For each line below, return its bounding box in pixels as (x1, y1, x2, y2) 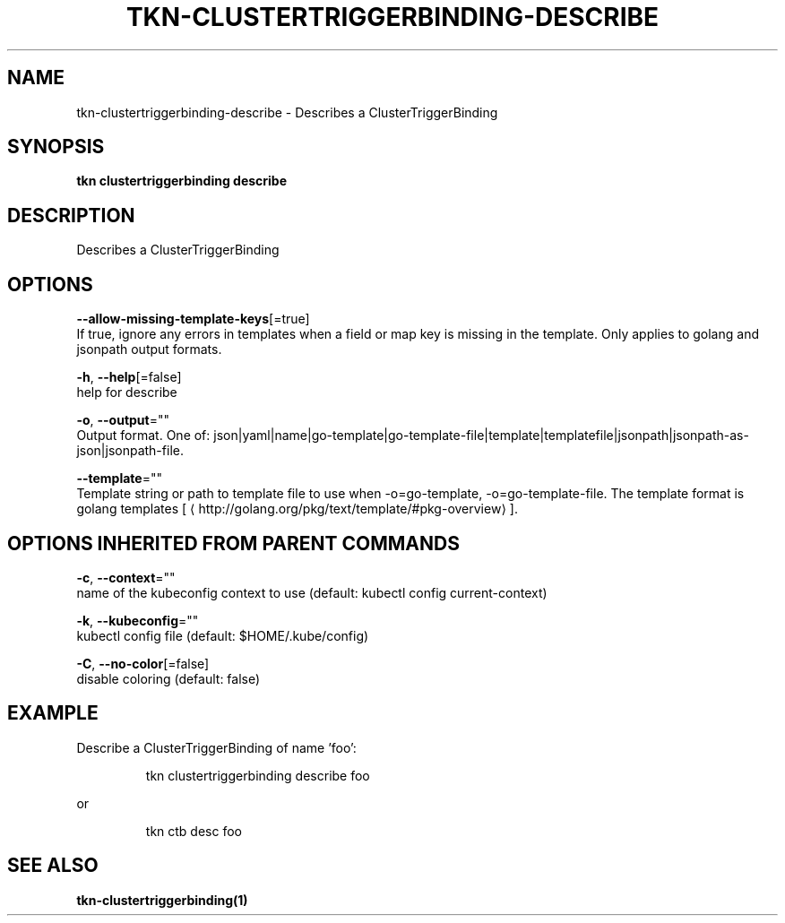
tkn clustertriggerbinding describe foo (145, 767, 370, 783)
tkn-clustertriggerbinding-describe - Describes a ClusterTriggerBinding (76, 104, 498, 120)
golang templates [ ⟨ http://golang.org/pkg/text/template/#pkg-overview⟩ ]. (76, 501, 518, 517)
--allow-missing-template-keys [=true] (76, 311, 310, 327)
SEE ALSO (7, 854, 99, 877)
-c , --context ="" (76, 569, 176, 585)
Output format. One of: (76, 427, 211, 444)
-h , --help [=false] (76, 369, 182, 385)
